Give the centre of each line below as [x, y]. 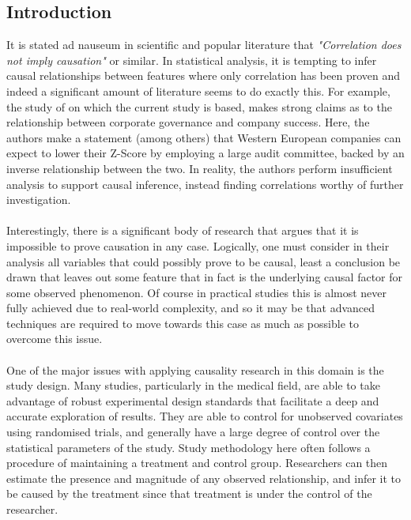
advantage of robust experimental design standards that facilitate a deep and [193, 400]
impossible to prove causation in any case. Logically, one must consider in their [198, 245]
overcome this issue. [55, 339]
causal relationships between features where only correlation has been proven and [204, 75]
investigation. [39, 200]
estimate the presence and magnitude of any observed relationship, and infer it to [204, 478]
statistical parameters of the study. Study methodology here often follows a [189, 447]
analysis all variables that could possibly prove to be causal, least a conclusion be [204, 261]
